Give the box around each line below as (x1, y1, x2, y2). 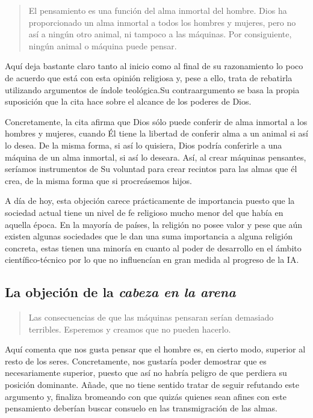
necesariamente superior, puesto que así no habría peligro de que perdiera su (5, 366, 287, 379)
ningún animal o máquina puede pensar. (28, 39, 177, 52)
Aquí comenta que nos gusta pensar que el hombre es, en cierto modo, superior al (5, 343, 306, 355)
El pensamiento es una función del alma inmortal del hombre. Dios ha (28, 4, 287, 16)
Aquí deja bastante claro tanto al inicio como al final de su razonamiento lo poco (5, 60, 303, 72)
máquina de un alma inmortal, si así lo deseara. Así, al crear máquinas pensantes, (5, 150, 306, 163)
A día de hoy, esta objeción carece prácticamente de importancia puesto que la (5, 194, 295, 207)
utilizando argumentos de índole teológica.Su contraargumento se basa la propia (5, 83, 300, 96)
